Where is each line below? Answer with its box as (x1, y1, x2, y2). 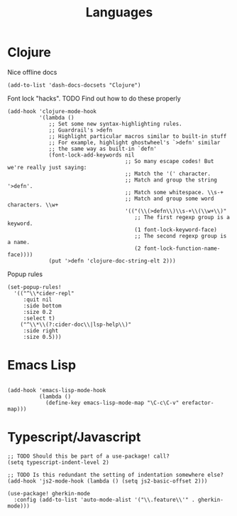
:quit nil (23, 296, 53, 303)
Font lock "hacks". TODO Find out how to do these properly (7, 94, 181, 102)
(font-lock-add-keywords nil (48, 151, 135, 159)
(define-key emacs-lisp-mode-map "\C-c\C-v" (45, 399, 180, 406)
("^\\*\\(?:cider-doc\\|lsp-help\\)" (20, 321, 132, 328)
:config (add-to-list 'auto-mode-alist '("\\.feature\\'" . (13, 496, 195, 503)
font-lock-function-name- (143, 245, 221, 252)
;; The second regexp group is (134, 232, 227, 239)
